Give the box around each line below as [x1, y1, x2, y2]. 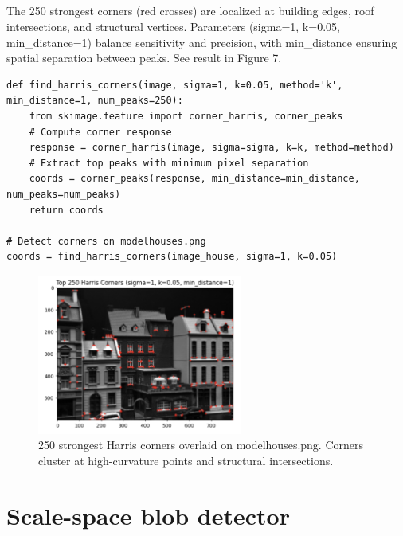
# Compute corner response [29, 126, 172, 138]
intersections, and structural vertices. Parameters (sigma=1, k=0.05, [6, 18, 340, 34]
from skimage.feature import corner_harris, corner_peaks [29, 110, 343, 122]
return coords [29, 204, 104, 216]
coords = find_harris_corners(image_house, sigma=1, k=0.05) [6, 251, 338, 263]
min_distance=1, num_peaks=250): [6, 95, 183, 107]
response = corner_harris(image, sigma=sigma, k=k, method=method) [29, 142, 394, 154]
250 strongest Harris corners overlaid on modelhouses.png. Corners [38, 436, 364, 453]
